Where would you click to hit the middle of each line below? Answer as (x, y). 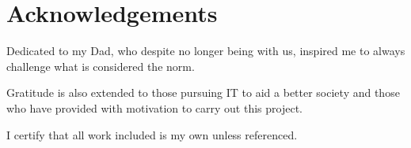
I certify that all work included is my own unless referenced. (152, 134)
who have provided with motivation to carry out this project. (154, 107)
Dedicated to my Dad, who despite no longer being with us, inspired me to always (206, 51)
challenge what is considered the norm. (101, 66)
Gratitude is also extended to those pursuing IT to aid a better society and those (203, 92)
